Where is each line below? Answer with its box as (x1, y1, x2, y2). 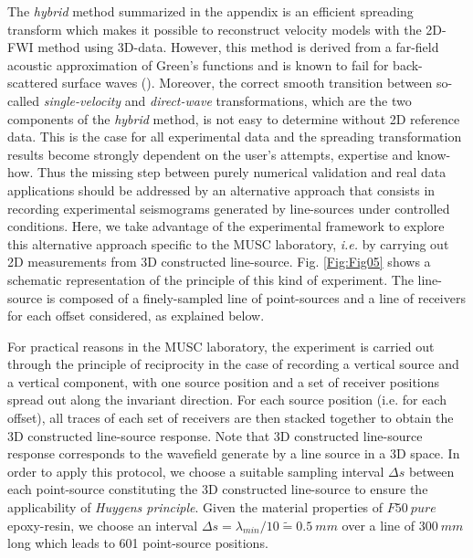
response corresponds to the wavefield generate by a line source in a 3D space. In (7, 444, 460, 463)
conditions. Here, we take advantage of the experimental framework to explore (7, 216, 445, 236)
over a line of (342, 515, 415, 534)
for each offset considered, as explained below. (7, 306, 265, 325)
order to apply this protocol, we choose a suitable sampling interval (7, 461, 384, 480)
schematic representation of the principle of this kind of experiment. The (7, 269, 414, 289)
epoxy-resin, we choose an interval (7, 515, 198, 534)
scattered (7, 73, 58, 92)
